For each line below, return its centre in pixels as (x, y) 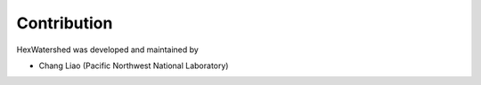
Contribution (65, 23)
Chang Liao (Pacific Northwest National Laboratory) (134, 66)
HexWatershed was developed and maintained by (108, 50)
